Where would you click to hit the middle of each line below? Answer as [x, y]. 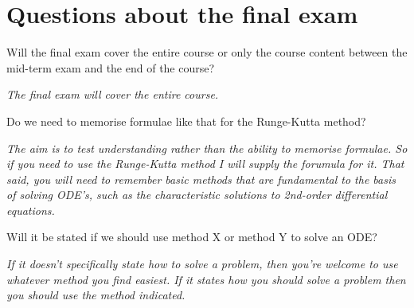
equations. [31, 210]
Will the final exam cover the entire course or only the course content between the [207, 52]
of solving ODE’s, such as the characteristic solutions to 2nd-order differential [197, 195]
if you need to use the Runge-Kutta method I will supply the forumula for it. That [205, 164]
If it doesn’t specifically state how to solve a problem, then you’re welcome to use [202, 264]
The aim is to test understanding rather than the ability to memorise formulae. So [207, 148]
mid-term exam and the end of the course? [111, 67]
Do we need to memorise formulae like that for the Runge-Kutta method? [186, 121]
